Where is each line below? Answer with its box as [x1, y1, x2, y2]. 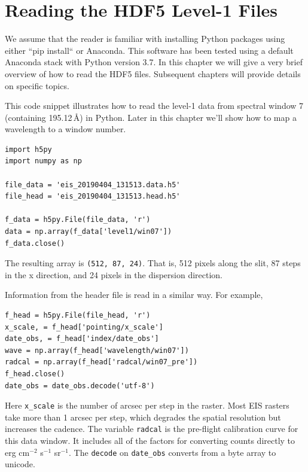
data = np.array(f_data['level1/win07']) [5, 227, 172, 236]
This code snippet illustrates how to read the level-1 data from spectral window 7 [5, 99, 304, 112]
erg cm [5, 446, 30, 458]
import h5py [5, 145, 52, 154]
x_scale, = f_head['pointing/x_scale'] [5, 322, 163, 331]
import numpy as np [5, 157, 82, 166]
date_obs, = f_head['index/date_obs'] [5, 334, 159, 343]
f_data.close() [5, 239, 65, 248]
